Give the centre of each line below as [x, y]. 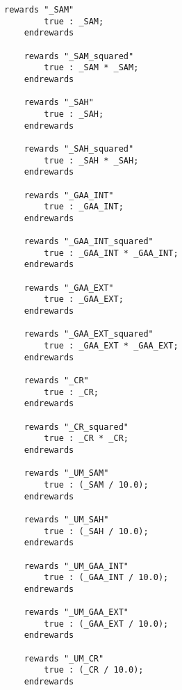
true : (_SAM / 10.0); [96, 484]
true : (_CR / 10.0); [94, 670]
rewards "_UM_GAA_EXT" [76, 612]
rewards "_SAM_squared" [79, 56]
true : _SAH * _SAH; [91, 160]
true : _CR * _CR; [86, 439]
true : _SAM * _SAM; [91, 68]
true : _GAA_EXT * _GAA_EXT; [111, 346]
